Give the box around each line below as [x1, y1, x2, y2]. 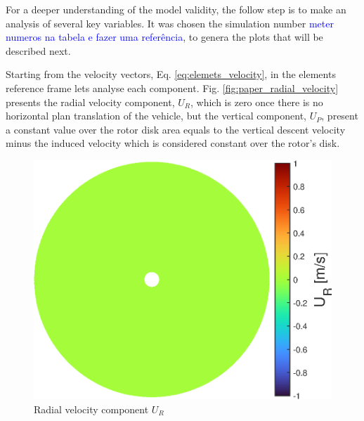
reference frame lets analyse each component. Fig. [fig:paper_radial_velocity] [6, 80, 339, 95]
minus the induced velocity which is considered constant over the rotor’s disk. [6, 136, 340, 150]
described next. [6, 43, 71, 58]
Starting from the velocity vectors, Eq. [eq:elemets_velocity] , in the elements [6, 67, 336, 82]
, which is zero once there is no [190, 94, 323, 109]
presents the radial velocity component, [6, 94, 175, 109]
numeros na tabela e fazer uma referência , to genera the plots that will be [6, 30, 323, 44]
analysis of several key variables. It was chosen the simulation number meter [6, 15, 334, 30]
